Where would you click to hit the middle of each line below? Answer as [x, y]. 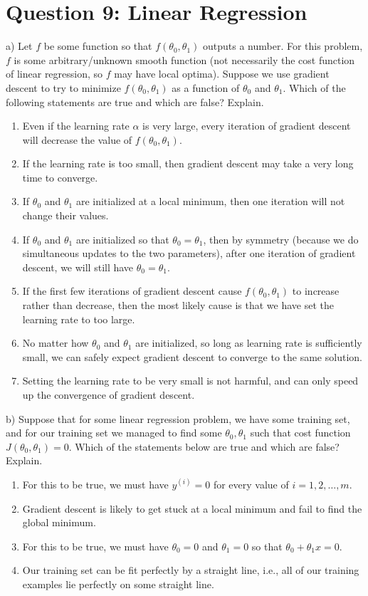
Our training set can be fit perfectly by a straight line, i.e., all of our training [191, 570]
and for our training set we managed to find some [114, 433]
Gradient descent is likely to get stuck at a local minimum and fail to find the [192, 508]
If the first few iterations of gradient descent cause [132, 291]
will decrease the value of [77, 139]
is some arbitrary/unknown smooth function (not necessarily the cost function [184, 59]
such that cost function [300, 433]
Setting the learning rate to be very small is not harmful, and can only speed [190, 381]
